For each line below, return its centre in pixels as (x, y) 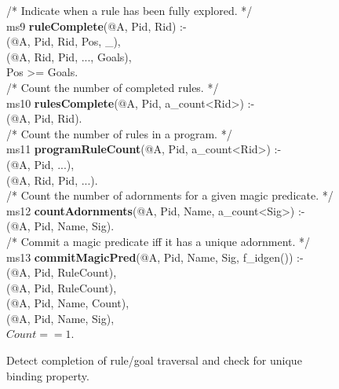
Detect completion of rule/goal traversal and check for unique (154, 360)
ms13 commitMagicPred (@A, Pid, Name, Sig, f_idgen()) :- (155, 257)
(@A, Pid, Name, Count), (68, 303)
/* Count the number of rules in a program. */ (119, 133)
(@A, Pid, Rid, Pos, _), (64, 41)
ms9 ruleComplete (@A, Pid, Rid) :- (97, 26)
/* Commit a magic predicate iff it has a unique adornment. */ (159, 241)
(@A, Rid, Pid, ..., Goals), (69, 56)
